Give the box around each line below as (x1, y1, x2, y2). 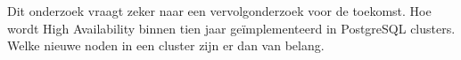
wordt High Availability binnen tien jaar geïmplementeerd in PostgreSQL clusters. (7, 19, 456, 37)
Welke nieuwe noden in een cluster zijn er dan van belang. (7, 36, 325, 55)
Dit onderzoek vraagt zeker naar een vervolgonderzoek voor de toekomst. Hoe (7, 2, 432, 19)
